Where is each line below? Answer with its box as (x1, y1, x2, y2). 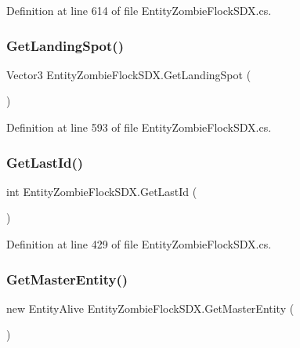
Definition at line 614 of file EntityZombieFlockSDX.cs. (6, 2, 272, 18)
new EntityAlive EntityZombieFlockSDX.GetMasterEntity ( (6, 299, 295, 316)
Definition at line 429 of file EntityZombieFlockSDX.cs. (6, 236, 272, 252)
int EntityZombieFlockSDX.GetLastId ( (6, 183, 197, 199)
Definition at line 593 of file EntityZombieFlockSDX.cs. (6, 119, 272, 135)
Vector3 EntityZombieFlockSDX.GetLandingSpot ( (6, 66, 251, 82)
